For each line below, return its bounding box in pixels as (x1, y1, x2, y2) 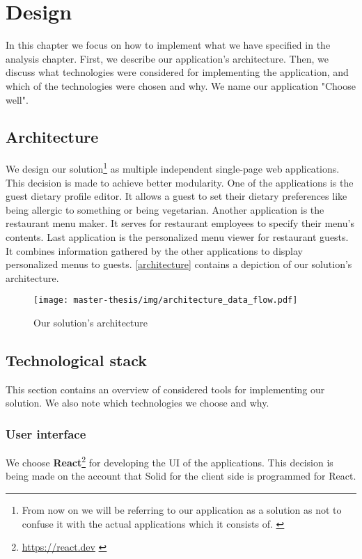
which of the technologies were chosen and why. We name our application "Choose (6, 78, 356, 93)
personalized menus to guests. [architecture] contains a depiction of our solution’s (6, 257, 352, 271)
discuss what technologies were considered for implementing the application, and (6, 65, 349, 79)
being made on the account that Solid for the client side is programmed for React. (6, 469, 356, 483)
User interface (6, 425, 86, 442)
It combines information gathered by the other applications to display (6, 243, 303, 258)
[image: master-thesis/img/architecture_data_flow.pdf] (33, 295, 298, 306)
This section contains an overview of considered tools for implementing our (6, 381, 325, 396)
